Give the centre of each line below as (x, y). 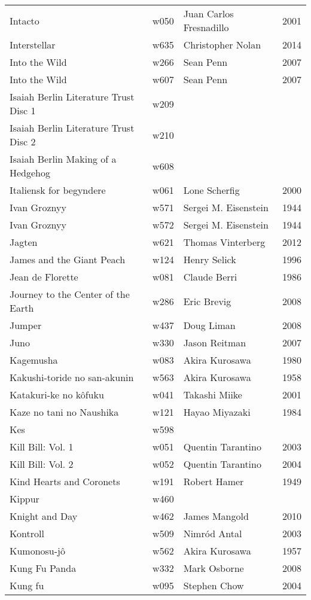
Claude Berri (210, 277)
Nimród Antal (213, 533)
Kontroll (27, 533)
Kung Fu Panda (43, 568)
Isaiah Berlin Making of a (63, 159)
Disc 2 (23, 141)
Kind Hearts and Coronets (65, 481)
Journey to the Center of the (70, 294)
